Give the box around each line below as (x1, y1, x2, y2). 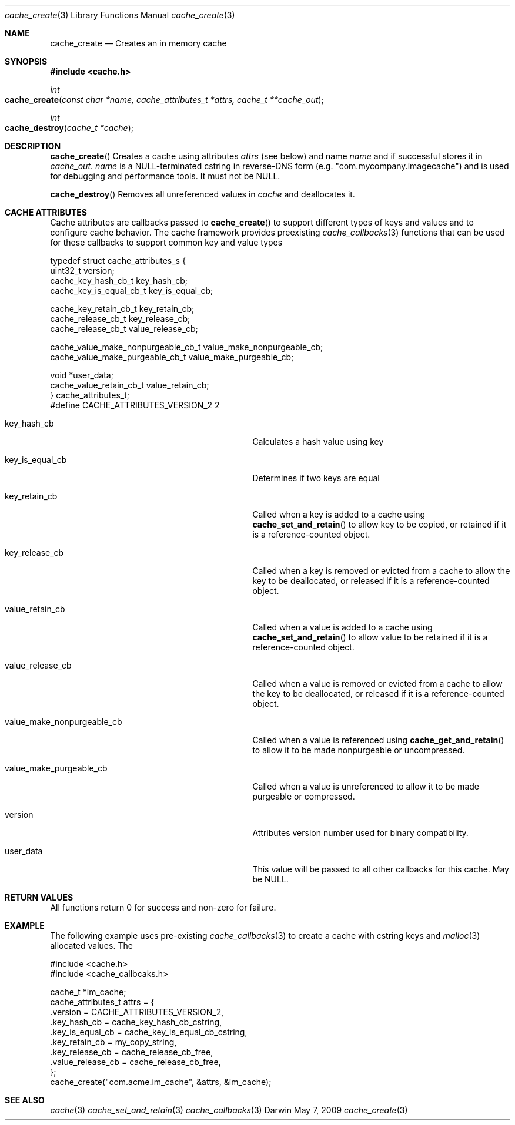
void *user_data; (50, 370, 113, 380)
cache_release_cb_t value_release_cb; (50, 324, 198, 334)
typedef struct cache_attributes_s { (50, 256, 186, 266)
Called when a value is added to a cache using (252, 622, 433, 632)
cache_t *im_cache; (50, 987, 126, 997)
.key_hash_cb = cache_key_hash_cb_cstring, (50, 1017, 222, 1027)
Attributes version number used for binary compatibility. (252, 828, 469, 838)
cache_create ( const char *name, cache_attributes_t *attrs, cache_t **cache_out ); (5, 95, 324, 105)
